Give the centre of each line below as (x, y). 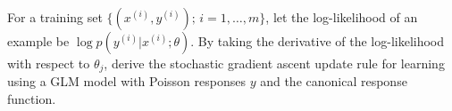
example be (38, 41)
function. (32, 99)
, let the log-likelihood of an (342, 17)
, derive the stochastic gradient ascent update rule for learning (274, 63)
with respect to (49, 63)
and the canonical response (334, 81)
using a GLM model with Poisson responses (126, 81)
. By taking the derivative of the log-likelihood (318, 41)
